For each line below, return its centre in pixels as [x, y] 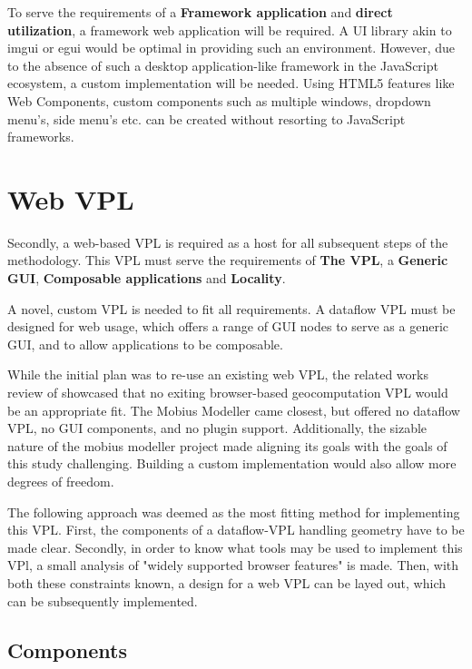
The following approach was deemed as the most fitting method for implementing [234, 512]
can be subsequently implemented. [103, 600]
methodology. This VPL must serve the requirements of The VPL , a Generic [228, 260]
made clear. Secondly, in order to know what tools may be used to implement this [235, 547]
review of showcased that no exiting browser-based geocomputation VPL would [228, 393]
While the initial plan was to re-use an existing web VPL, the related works [218, 374]
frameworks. [41, 137]
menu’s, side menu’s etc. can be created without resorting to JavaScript [206, 118]
